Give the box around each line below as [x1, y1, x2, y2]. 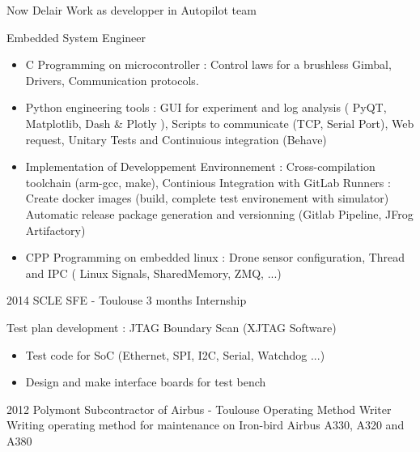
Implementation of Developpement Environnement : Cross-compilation [25, 158, 375, 175]
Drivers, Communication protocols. [25, 71, 199, 88]
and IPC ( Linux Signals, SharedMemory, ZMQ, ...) [25, 264, 282, 281]
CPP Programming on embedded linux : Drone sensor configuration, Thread [25, 249, 405, 266]
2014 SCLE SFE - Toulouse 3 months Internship [6, 292, 247, 309]
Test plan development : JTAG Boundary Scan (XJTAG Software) [6, 318, 337, 335]
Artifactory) [25, 221, 86, 238]
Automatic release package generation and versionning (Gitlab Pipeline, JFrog [25, 205, 414, 222]
